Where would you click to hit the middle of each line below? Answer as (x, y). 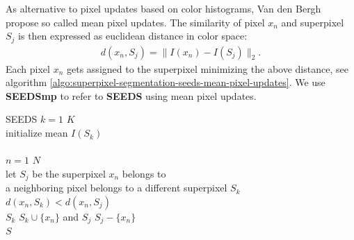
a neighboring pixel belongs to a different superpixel (116, 188)
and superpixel (313, 22)
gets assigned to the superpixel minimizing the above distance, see (208, 68)
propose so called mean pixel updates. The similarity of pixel (135, 22)
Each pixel (28, 68)
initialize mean (37, 133)
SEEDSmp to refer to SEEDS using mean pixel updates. (131, 95)
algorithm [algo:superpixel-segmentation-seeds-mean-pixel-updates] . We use (166, 82)
